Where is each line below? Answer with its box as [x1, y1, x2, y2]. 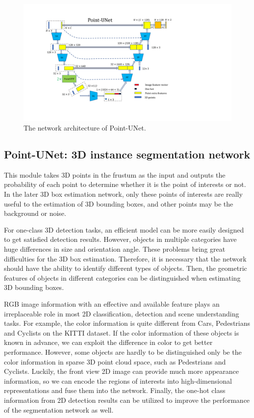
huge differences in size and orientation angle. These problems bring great [4, 244, 226, 254]
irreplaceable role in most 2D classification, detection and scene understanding [4, 308, 239, 318]
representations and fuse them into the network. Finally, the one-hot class [4, 385, 226, 395]
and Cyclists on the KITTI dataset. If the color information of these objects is [4, 327, 239, 338]
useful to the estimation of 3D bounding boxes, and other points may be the [4, 198, 233, 209]
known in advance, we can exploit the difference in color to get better [4, 337, 213, 347]
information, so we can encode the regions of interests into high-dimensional [4, 375, 232, 386]
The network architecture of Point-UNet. [24, 123, 146, 133]
